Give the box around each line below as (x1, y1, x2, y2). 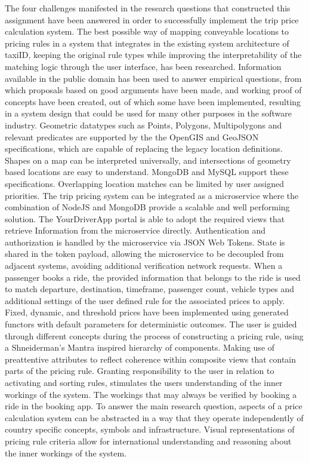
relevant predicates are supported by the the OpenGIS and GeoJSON (5, 130, 259, 143)
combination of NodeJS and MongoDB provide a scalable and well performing (5, 201, 290, 213)
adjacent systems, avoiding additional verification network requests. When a (5, 259, 283, 272)
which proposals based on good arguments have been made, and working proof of (5, 84, 302, 96)
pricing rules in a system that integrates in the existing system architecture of (5, 36, 289, 49)
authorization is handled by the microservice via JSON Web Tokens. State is (5, 235, 285, 248)
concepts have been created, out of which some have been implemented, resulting (5, 95, 301, 108)
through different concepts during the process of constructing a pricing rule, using (5, 329, 304, 342)
